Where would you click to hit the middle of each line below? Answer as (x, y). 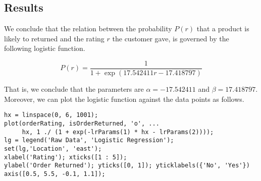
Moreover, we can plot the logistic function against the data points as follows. (124, 99)
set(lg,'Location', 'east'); (53, 148)
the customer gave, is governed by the (171, 38)
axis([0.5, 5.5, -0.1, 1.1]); (55, 174)
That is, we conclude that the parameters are (74, 89)
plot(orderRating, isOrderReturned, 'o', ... (82, 123)
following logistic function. (45, 48)
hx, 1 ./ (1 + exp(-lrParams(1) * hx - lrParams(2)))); (118, 132)
